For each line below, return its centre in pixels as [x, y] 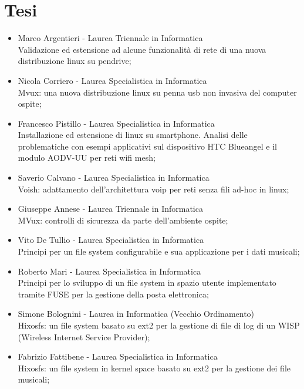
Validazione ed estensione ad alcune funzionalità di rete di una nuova [142, 49]
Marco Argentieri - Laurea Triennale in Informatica [110, 38]
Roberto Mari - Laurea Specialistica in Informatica [109, 271]
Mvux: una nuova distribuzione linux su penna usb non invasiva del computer [157, 92]
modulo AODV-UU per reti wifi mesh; [87, 158]
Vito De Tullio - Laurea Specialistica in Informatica [111, 240]
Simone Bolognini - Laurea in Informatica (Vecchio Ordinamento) [136, 314]
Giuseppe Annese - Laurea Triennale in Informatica [110, 209]
